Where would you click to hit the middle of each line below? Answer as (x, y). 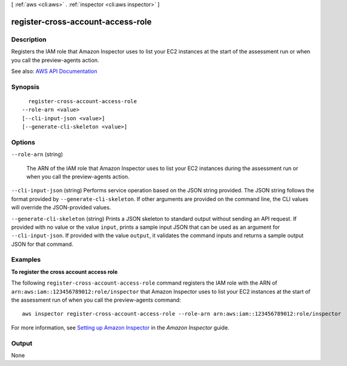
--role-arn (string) (37, 154)
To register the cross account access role (64, 272)
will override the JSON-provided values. (61, 208)
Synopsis (25, 87)
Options (23, 142)
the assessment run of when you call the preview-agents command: (96, 300)
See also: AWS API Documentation (54, 71)
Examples (26, 260)
